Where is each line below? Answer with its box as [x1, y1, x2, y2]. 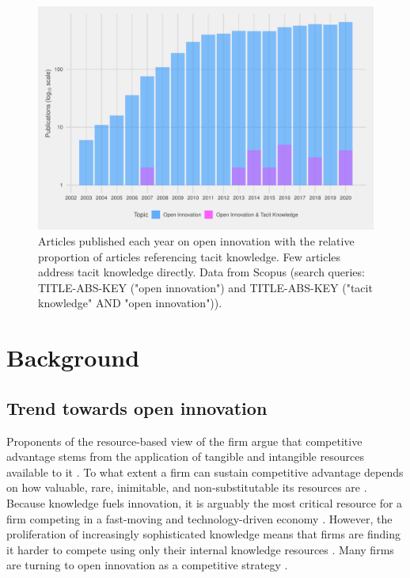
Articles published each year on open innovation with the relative [38, 232, 355, 249]
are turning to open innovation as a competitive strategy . [6, 557, 288, 573]
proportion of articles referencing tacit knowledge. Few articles [38, 248, 341, 264]
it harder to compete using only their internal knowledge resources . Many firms [6, 541, 394, 557]
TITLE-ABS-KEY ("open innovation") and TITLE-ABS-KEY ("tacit [38, 279, 373, 295]
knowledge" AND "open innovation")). [38, 295, 222, 311]
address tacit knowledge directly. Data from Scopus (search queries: [38, 264, 365, 280]
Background [6, 341, 140, 374]
